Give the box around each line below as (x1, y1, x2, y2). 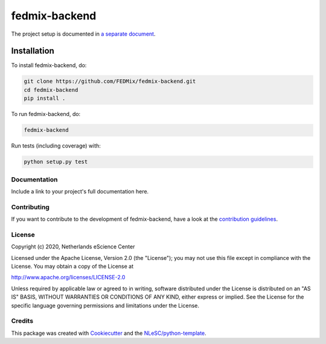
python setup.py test (24, 158, 88, 166)
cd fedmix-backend (24, 86, 78, 93)
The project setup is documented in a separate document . (11, 30, 156, 37)
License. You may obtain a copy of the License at (11, 262, 134, 270)
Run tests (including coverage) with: (11, 142, 101, 149)
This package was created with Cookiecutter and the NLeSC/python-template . (11, 329, 206, 337)
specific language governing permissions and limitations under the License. (11, 302, 199, 309)
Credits (11, 317, 33, 325)
